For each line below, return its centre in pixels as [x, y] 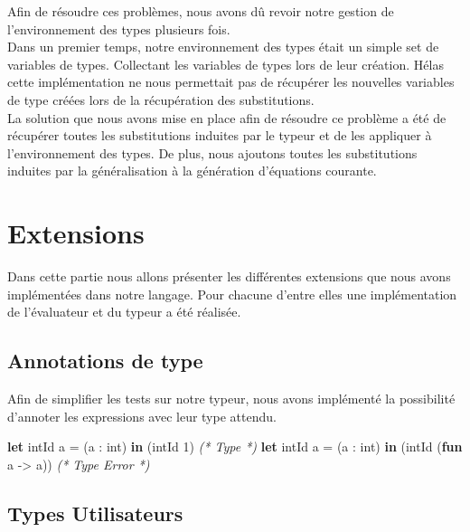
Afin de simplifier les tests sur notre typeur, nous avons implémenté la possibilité [231, 399]
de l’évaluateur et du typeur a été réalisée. [124, 312]
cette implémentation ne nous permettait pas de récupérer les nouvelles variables [231, 82]
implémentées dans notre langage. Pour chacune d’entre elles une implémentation [232, 294]
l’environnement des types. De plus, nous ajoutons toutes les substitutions [212, 152]
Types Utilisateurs [95, 513]
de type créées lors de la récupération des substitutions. [161, 99]
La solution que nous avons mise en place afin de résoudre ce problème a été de [227, 117]
